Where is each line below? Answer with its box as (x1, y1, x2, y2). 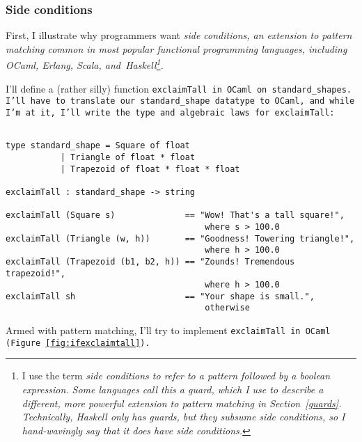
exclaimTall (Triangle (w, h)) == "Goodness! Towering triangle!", (6, 233, 355, 244)
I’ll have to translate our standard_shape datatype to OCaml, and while (6, 96, 355, 106)
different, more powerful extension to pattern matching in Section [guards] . (22, 395, 342, 410)
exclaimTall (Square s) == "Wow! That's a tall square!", (6, 210, 345, 221)
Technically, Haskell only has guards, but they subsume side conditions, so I (22, 409, 345, 424)
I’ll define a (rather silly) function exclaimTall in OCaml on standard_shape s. (6, 81, 352, 95)
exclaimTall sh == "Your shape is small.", (6, 291, 315, 301)
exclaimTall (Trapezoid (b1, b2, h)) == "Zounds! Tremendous (6, 256, 295, 267)
